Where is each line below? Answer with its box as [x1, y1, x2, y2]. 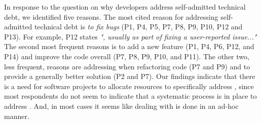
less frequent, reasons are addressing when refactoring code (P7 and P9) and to [4, 61, 250, 71]
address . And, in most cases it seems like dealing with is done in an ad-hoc [4, 100, 239, 111]
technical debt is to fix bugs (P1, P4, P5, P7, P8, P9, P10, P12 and [34, 21, 243, 32]
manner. [4, 110, 29, 121]
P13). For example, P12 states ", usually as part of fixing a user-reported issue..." [4, 31, 257, 42]
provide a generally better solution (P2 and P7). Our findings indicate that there [4, 71, 255, 81]
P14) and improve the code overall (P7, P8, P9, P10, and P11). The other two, [4, 51, 249, 61]
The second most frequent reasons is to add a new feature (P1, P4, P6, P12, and [4, 41, 254, 52]
